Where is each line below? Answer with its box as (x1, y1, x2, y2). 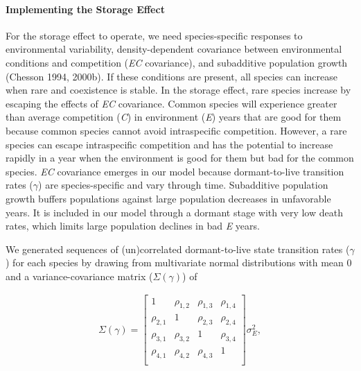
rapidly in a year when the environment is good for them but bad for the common (6, 150, 354, 165)
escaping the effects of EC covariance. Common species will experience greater (6, 96, 337, 110)
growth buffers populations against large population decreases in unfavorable (6, 191, 331, 205)
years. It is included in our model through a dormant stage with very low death (6, 205, 343, 219)
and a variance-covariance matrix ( (6, 268, 153, 283)
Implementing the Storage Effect (6, 1, 165, 16)
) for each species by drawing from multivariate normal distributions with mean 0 (6, 255, 352, 270)
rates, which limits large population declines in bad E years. (6, 218, 260, 233)
